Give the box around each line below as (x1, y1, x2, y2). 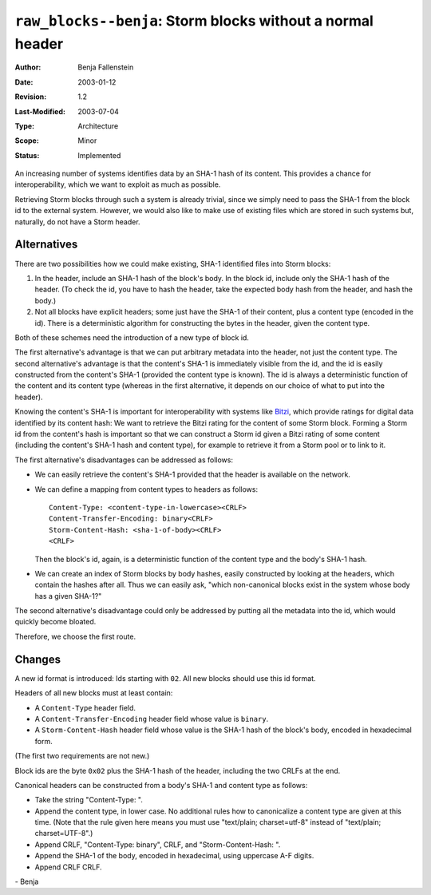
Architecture (77, 121, 119, 131)
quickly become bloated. (14, 617, 97, 627)
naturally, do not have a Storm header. (14, 216, 140, 227)
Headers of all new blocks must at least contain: (14, 688, 173, 698)
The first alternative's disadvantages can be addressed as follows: (14, 455, 233, 465)
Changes (14, 652, 61, 666)
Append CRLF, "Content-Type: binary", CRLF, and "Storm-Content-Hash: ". (34, 839, 281, 849)
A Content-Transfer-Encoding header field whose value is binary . (34, 714, 269, 723)
